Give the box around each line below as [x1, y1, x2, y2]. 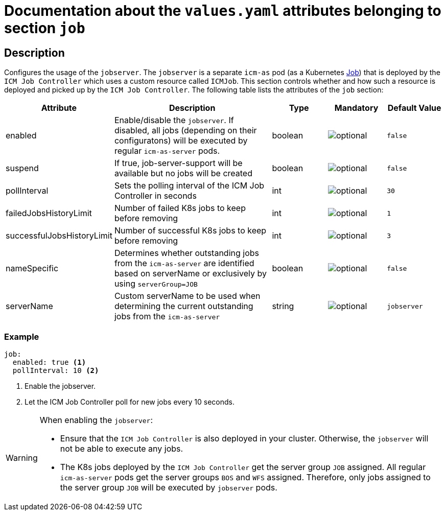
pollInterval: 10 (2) [12, 366, 99, 374]
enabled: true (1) [12, 358, 86, 366]
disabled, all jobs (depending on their [114, 125, 257, 136]
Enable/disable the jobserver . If [114, 115, 234, 126]
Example [4, 331, 39, 342]
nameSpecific [6, 263, 59, 274]
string [272, 301, 294, 312]
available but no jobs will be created [114, 168, 252, 179]
